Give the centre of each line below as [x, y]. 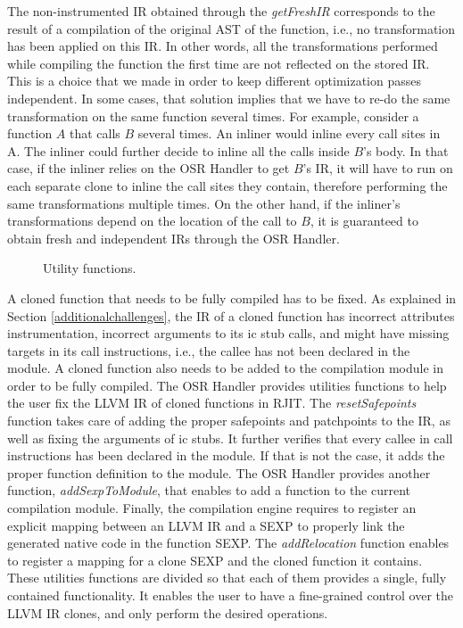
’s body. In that [406, 150]
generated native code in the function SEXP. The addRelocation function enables [228, 543]
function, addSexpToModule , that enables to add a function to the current [209, 490]
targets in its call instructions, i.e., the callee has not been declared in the [209, 350]
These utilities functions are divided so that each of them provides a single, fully [227, 578]
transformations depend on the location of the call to [152, 221]
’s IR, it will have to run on [378, 168]
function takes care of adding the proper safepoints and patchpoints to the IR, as [229, 421]
